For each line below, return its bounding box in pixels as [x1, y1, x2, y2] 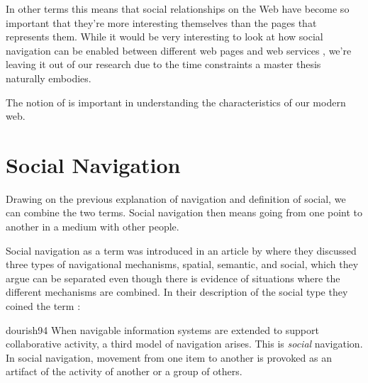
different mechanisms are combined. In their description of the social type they [6, 284, 348, 299]
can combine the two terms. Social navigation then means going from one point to [6, 205, 363, 220]
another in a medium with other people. [6, 219, 179, 234]
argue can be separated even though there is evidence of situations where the [6, 270, 340, 285]
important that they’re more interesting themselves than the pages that [6, 15, 317, 30]
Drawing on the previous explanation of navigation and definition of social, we [6, 191, 346, 206]
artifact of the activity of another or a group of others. [6, 364, 242, 379]
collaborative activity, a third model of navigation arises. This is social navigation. [6, 336, 363, 351]
